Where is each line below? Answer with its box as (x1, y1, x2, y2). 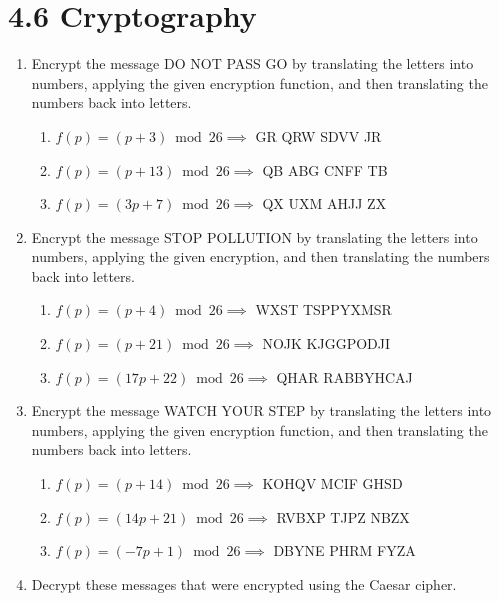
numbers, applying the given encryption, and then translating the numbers (31, 246, 490, 267)
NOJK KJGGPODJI (262, 333, 391, 354)
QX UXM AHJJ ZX (262, 193, 387, 214)
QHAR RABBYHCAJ (276, 366, 413, 387)
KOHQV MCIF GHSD (262, 473, 403, 494)
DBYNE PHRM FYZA (273, 540, 416, 561)
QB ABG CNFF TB (262, 159, 388, 180)
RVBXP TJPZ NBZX (276, 506, 410, 527)
